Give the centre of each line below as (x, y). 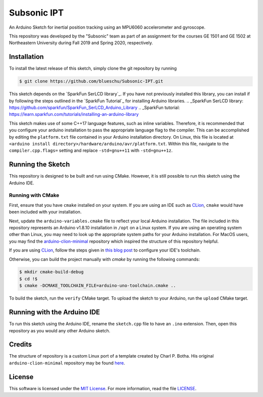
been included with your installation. (45, 212)
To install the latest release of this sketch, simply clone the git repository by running (93, 69)
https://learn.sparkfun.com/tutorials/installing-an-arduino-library (74, 114)
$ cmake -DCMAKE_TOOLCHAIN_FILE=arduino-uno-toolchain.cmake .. (98, 286)
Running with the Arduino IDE (55, 312)
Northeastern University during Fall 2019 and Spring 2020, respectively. (81, 43)
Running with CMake (34, 196)
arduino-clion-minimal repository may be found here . (67, 363)
